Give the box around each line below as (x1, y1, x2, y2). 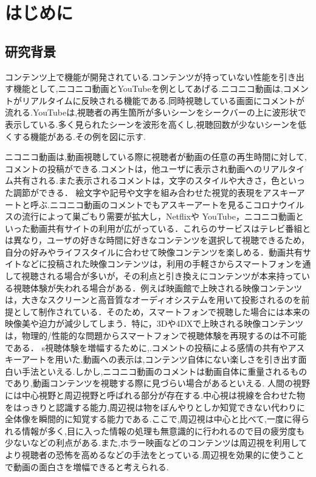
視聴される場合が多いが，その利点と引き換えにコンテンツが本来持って (21, 270, 302, 282)
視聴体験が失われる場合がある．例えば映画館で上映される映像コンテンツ (13, 281, 303, 294)
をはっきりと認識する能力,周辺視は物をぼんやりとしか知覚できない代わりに (5, 400, 305, 413)
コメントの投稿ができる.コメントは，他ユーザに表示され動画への (5, 162, 263, 175)
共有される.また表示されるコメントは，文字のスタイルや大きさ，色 (13, 174, 280, 187)
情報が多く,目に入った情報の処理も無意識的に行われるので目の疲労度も (21, 424, 305, 437)
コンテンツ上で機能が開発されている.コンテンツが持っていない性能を (5, 70, 279, 83)
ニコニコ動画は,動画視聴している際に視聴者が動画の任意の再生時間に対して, (5, 150, 307, 163)
